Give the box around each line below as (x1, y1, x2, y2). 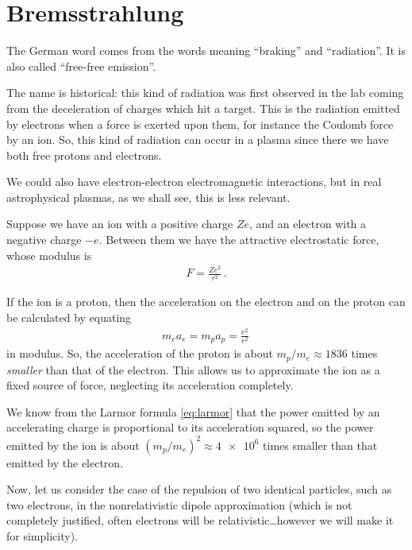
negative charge (6, 231, 82, 248)
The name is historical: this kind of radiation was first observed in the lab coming (6, 84, 404, 101)
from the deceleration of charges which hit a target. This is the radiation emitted (6, 99, 400, 116)
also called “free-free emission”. (6, 57, 156, 74)
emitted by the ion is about (6, 436, 140, 453)
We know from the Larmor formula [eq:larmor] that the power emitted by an (6, 403, 380, 420)
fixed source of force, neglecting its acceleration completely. (6, 377, 294, 393)
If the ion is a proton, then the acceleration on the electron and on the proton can (6, 293, 406, 310)
